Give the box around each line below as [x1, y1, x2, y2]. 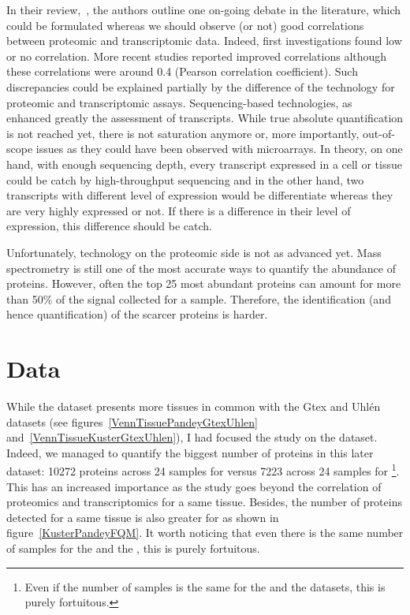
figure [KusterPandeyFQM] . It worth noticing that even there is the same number [6, 524, 404, 541]
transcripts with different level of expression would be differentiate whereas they [6, 187, 393, 203]
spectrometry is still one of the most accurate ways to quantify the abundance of [6, 259, 396, 276]
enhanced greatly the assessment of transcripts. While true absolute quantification [6, 110, 404, 126]
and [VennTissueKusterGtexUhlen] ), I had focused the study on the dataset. [6, 429, 378, 445]
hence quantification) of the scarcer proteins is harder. [6, 306, 268, 322]
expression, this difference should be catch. [6, 218, 212, 234]
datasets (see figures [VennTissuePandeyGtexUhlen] [6, 413, 258, 430]
